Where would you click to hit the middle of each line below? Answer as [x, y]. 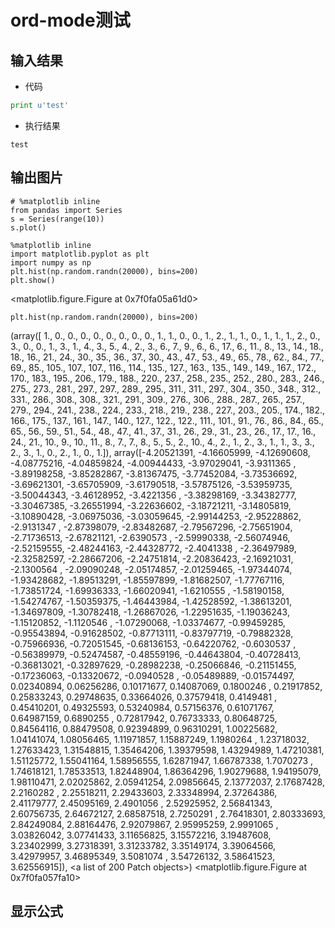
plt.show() [33, 280]
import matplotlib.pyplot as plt [80, 254]
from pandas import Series [66, 210]
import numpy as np [51, 262]
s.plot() [28, 227]
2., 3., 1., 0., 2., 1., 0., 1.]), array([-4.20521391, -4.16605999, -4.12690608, [160, 452]
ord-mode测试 [70, 20]
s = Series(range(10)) [57, 219]
